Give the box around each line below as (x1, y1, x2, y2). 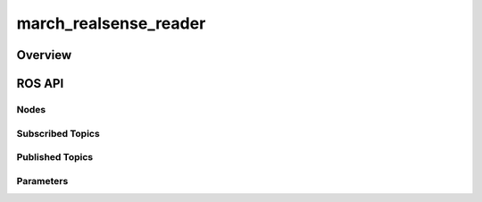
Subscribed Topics (16, 127, 100, 139)
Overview (16, 47, 72, 63)
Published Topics (16, 151, 94, 164)
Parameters (16, 174, 69, 187)
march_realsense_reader (16, 13, 206, 33)
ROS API (16, 76, 64, 91)
